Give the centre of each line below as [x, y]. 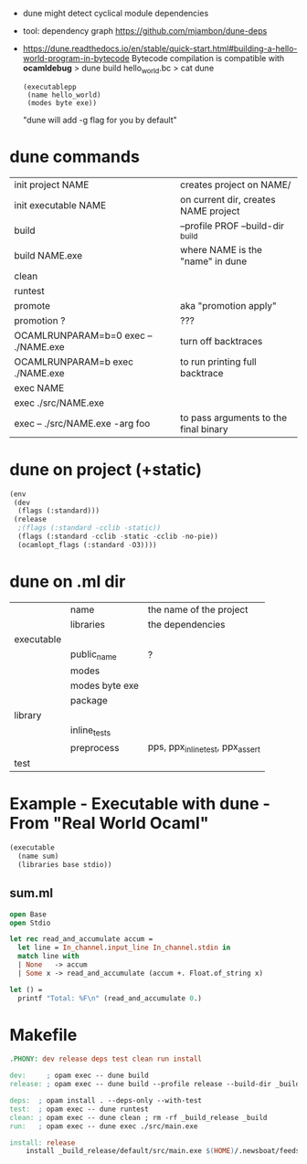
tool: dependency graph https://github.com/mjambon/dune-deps [145, 31]
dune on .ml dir [68, 582]
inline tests [90, 731]
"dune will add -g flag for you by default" [100, 120]
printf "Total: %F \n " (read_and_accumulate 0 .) [110, 998]
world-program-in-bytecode [76, 58]
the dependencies [186, 624]
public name [93, 655]
